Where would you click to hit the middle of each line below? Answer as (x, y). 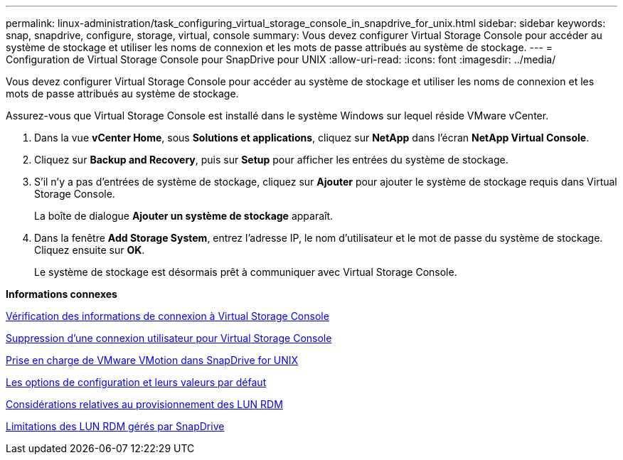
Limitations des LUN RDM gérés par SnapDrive (115, 426)
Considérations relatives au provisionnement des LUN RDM (144, 404)
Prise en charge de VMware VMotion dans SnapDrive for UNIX (152, 360)
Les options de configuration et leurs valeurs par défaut (136, 382)
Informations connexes (62, 294)
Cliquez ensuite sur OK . (90, 250)
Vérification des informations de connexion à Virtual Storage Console (167, 316)
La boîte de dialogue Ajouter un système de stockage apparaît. (184, 216)
